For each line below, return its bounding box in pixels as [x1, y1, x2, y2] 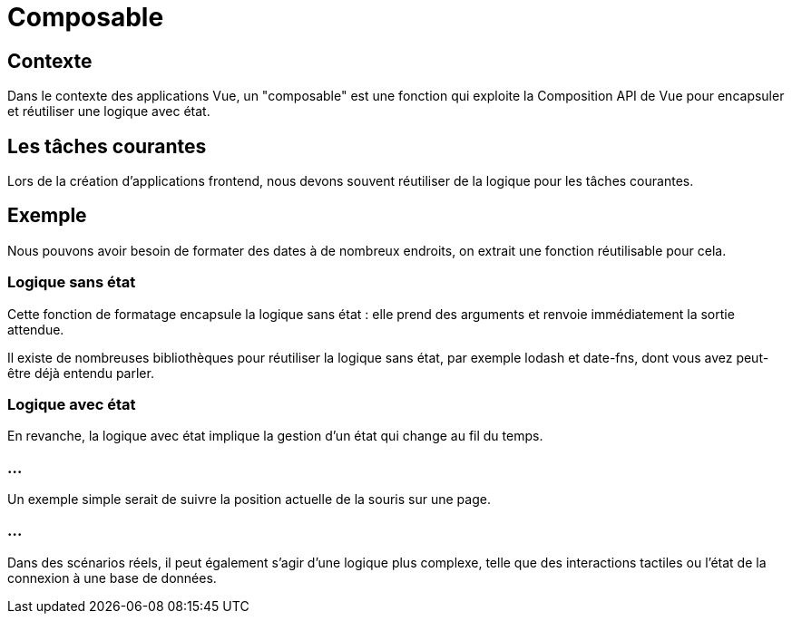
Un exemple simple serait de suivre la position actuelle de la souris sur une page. [7, 491, 491, 508]
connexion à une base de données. [7, 569, 217, 586]
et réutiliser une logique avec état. [7, 103, 210, 120]
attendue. [7, 321, 64, 337]
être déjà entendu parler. [7, 364, 154, 381]
